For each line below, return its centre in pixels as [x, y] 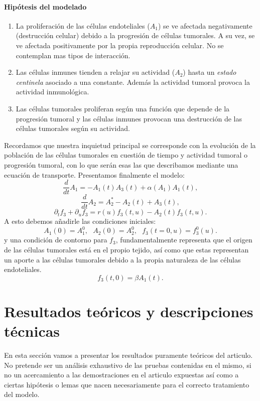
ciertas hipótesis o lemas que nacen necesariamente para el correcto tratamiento [127, 384]
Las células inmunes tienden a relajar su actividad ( [95, 72]
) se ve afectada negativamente [205, 25]
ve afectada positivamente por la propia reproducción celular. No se [120, 45]
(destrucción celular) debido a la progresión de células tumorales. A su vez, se [135, 35]
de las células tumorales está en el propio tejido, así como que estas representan [126, 249]
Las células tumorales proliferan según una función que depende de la [123, 108]
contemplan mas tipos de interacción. [73, 55]
